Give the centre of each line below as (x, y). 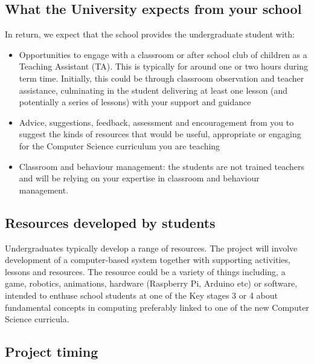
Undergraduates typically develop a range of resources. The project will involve (151, 248)
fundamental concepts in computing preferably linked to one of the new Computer (157, 307)
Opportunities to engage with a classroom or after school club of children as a (163, 54)
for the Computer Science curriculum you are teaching (120, 145)
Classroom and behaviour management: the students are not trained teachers (162, 166)
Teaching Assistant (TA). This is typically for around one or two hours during (164, 66)
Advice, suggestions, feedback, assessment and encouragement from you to (156, 122)
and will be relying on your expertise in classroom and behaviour (139, 178)
